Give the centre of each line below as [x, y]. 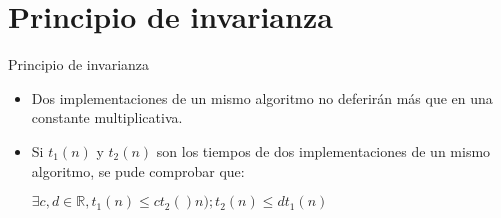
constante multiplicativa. [107, 117]
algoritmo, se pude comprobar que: [138, 170]
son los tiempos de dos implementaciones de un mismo [323, 150]
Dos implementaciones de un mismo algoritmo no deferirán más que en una [262, 97]
